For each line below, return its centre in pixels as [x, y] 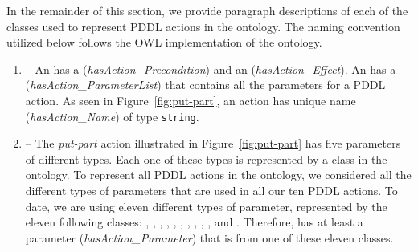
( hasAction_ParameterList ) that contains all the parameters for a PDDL [205, 85]
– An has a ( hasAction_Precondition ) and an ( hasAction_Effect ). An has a [211, 69]
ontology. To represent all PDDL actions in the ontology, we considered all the [218, 175]
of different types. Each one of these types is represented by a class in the [206, 159]
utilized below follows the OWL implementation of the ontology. [164, 42]
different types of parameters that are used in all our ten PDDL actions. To [211, 190]
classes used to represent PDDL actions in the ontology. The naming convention [203, 26]
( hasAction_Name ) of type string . [112, 116]
